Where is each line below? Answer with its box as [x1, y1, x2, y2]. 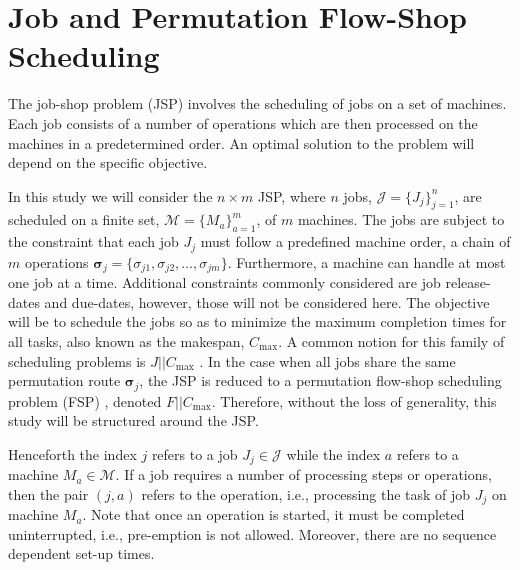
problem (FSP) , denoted [8, 390, 162, 411]
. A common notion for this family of [278, 330, 505, 351]
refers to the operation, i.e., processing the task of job [141, 483, 471, 504]
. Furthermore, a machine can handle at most [227, 251, 506, 272]
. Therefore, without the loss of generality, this [211, 390, 497, 411]
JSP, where [258, 185, 326, 206]
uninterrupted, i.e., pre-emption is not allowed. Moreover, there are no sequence [8, 523, 497, 544]
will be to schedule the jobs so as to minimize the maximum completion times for [8, 311, 507, 332]
